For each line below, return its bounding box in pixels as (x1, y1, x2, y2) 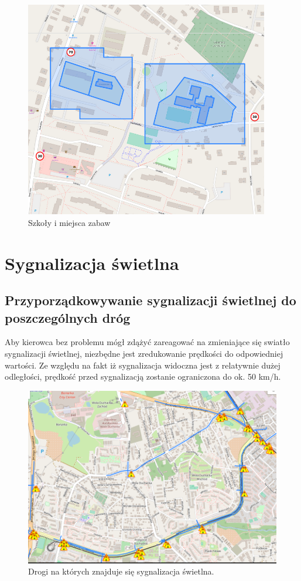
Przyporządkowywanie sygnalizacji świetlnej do (5, 291, 296, 309)
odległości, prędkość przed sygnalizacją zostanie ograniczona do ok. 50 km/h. (5, 370, 281, 383)
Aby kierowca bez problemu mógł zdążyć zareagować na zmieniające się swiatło (5, 336, 290, 348)
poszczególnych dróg (5, 308, 131, 326)
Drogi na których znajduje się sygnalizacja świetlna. (28, 565, 214, 577)
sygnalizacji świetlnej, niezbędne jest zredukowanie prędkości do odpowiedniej (5, 347, 283, 360)
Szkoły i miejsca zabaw (28, 216, 111, 228)
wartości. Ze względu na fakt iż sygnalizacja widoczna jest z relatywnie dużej (5, 359, 281, 371)
